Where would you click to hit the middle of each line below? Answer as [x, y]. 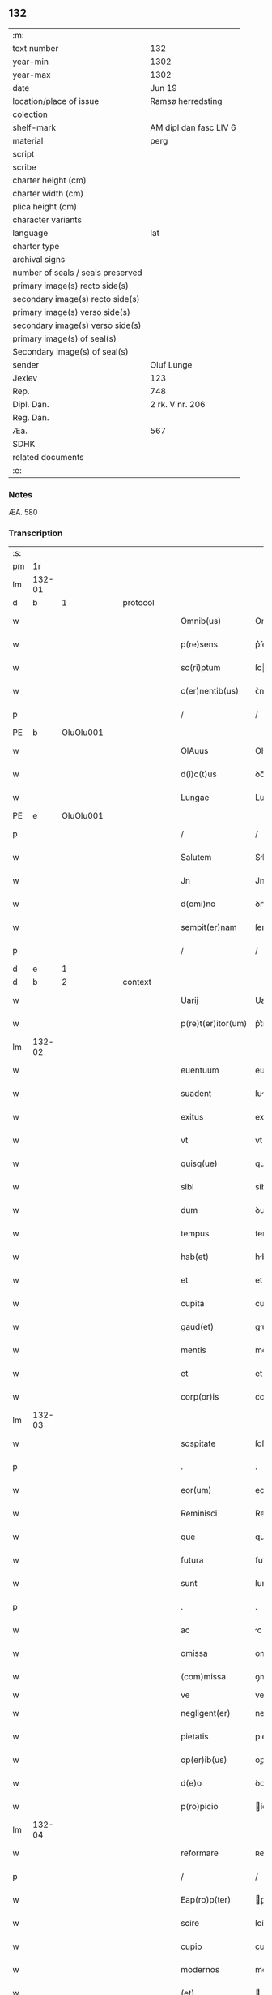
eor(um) [196, 1490]
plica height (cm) [45, 206]
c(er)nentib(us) [210, 691]
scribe [24, 167]
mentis [193, 1350]
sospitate [198, 1443]
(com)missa [204, 1677]
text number [36, 48]
